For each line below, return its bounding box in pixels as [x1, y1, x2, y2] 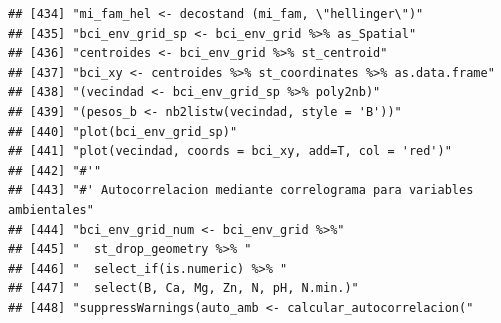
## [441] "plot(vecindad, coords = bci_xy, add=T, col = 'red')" [8, 144, 452, 159]
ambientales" [8, 202, 94, 217]
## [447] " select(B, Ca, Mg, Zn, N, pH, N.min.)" [8, 281, 359, 296]
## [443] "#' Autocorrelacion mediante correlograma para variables [8, 183, 474, 198]
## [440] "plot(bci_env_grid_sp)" [8, 124, 238, 139]
